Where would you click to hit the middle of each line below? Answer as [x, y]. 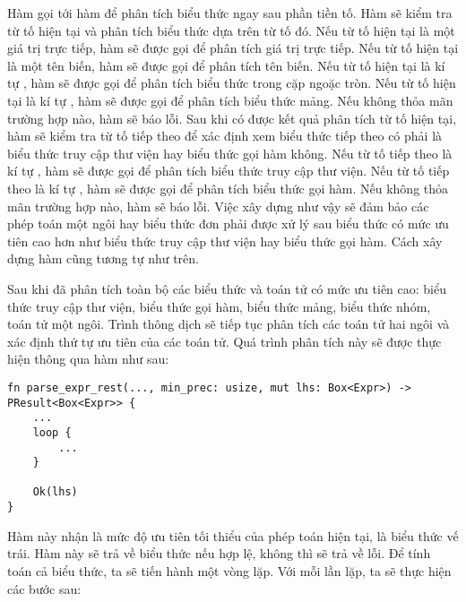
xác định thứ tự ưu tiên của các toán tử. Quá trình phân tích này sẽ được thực [224, 341]
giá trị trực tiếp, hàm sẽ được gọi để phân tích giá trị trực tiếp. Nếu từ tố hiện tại [233, 48]
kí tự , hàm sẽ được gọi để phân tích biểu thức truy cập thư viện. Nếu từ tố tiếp [229, 171]
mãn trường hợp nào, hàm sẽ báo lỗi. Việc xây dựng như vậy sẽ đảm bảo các [218, 206]
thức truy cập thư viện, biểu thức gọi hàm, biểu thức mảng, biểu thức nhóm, [219, 306]
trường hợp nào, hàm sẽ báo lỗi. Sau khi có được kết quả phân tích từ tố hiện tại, [232, 118]
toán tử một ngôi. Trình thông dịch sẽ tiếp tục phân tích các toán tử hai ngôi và [229, 324]
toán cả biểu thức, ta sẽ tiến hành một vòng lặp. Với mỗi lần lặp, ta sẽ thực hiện [229, 570]
